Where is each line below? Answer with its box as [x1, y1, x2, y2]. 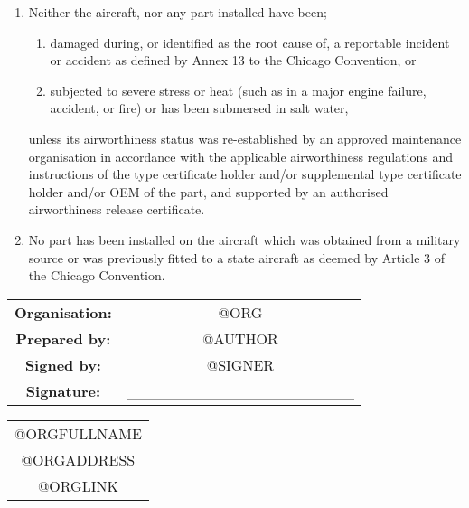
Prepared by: [15, 327, 111, 349]
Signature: [25, 380, 101, 401]
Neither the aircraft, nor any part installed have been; [28, 3, 327, 21]
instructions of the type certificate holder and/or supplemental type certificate [28, 165, 462, 183]
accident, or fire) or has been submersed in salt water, [50, 99, 349, 118]
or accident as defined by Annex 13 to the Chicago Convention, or [50, 51, 417, 70]
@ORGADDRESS [21, 448, 136, 470]
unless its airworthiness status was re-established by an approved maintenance [28, 128, 462, 147]
